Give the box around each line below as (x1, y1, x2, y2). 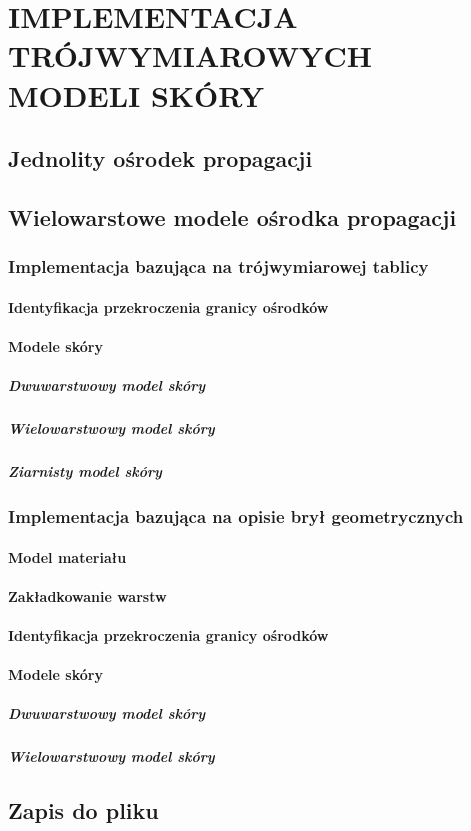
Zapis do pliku (8, 795, 159, 826)
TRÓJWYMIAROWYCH (8, 35, 372, 76)
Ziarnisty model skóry (8, 461, 162, 482)
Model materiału (8, 546, 127, 567)
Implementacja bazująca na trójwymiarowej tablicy (8, 254, 429, 279)
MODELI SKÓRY (8, 74, 265, 115)
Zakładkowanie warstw (8, 585, 167, 606)
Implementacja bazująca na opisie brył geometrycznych (8, 504, 464, 529)
